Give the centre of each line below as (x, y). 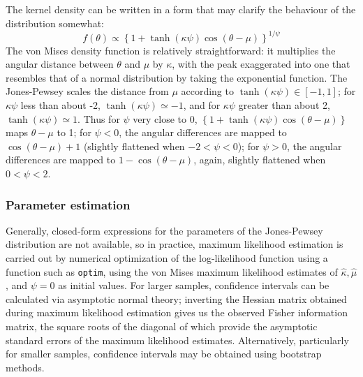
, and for (202, 105)
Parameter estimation (68, 204)
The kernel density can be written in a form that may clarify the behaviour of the (181, 9)
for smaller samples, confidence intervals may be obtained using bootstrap (164, 354)
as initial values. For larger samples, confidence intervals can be (194, 285)
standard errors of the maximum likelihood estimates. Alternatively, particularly (177, 340)
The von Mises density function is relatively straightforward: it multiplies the (171, 50)
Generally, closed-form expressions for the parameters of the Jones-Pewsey (164, 230)
